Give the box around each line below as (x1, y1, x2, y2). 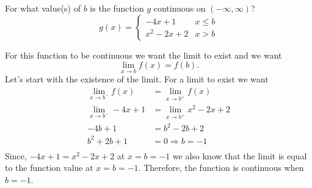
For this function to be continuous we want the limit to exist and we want (5, 48, 282, 61)
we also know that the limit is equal (172, 149, 307, 162)
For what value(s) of (5, 2, 81, 14)
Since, (5, 149, 27, 162)
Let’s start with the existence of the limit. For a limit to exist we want (5, 73, 269, 85)
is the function (90, 2, 144, 14)
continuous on (153, 2, 206, 14)
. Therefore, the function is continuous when (138, 161, 304, 174)
